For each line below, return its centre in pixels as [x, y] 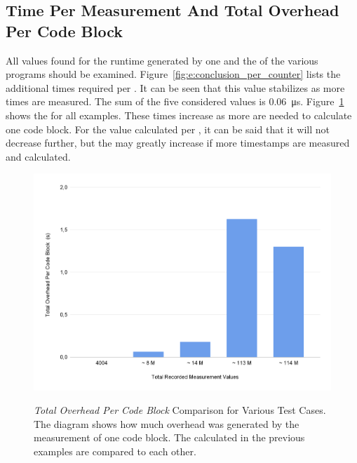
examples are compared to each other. [115, 451]
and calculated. [38, 156]
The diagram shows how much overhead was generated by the [167, 423]
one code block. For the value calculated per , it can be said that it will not [168, 129]
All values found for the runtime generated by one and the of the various [162, 60]
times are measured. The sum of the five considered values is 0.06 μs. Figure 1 [175, 101]
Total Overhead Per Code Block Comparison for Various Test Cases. [180, 410]
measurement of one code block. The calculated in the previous [169, 437]
